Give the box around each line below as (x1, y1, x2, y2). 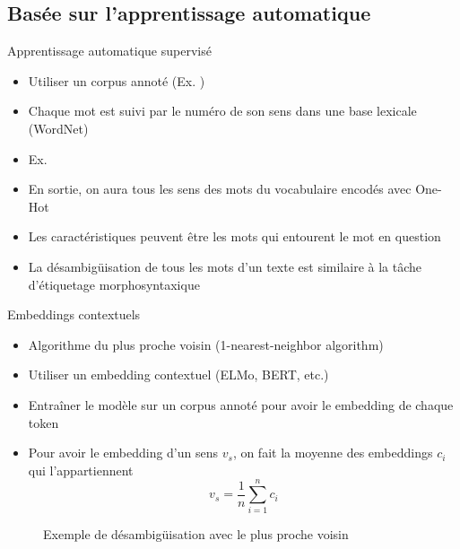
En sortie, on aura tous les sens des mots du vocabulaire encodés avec (28, 179, 412, 198)
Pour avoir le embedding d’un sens (28, 443, 219, 462)
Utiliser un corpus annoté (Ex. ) (28, 71, 205, 90)
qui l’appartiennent (28, 460, 134, 479)
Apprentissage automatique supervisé (7, 41, 212, 60)
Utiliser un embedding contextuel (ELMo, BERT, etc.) (28, 365, 329, 384)
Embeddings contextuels (7, 305, 141, 324)
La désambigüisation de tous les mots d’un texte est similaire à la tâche (28, 257, 422, 275)
